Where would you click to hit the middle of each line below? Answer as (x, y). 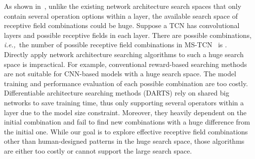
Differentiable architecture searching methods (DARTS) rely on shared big (117, 93)
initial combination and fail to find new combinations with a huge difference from (127, 122)
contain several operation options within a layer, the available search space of (121, 16)
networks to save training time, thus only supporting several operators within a (124, 102)
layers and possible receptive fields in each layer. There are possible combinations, (128, 35)
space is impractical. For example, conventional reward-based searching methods (126, 64)
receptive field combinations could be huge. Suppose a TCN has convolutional (122, 25)
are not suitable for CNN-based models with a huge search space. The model (120, 74)
